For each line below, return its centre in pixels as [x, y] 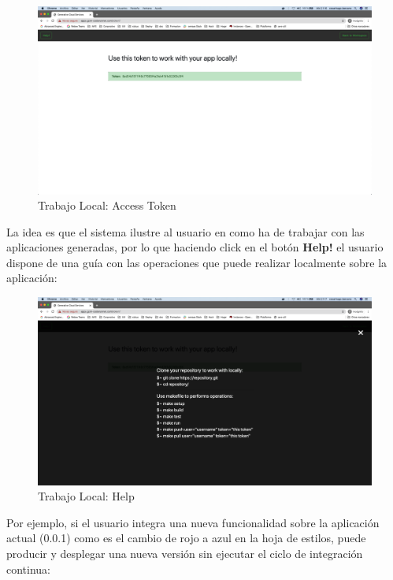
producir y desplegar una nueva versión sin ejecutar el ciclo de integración [185, 553]
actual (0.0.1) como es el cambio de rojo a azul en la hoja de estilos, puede [186, 538]
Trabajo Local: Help [86, 496]
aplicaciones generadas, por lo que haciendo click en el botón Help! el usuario [195, 247]
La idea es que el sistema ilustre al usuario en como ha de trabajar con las [185, 231]
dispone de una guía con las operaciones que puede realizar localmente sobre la [197, 262]
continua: [29, 569]
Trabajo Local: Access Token [107, 205]
